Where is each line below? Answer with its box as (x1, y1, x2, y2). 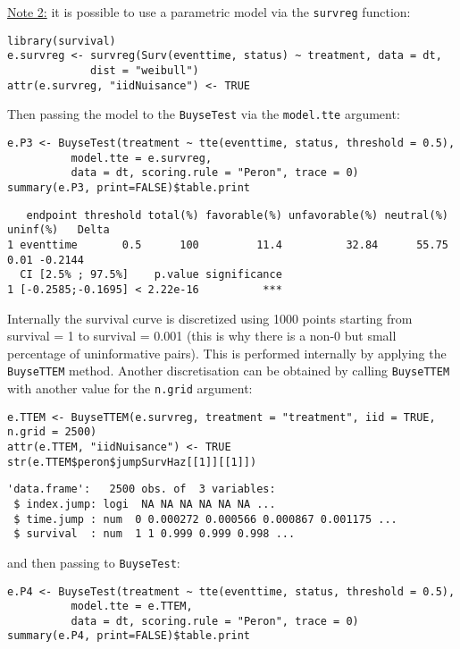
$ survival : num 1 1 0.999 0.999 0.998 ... (13, 527, 296, 541)
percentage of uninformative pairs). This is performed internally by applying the (7, 343, 447, 362)
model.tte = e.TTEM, (71, 600, 193, 613)
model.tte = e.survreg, (71, 151, 213, 164)
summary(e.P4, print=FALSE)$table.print (7, 629, 251, 643)
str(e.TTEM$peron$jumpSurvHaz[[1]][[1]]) (7, 455, 257, 468)
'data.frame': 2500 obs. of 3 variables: (7, 483, 276, 496)
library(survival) (7, 34, 116, 47)
